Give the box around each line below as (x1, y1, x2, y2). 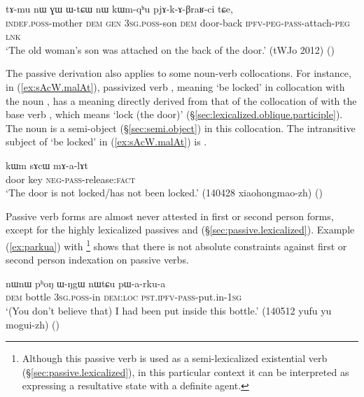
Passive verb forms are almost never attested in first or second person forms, (6, 208, 334, 223)
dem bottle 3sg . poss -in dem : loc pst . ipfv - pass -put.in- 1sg (6, 289, 242, 304)
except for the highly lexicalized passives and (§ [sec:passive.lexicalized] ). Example (6, 222, 355, 237)
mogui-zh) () (6, 317, 59, 331)
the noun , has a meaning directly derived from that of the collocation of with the (6, 93, 357, 108)
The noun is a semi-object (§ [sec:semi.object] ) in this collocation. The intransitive (6, 120, 356, 135)
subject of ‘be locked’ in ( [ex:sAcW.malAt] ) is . (6, 134, 207, 149)
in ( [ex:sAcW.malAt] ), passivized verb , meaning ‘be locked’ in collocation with (6, 79, 345, 94)
